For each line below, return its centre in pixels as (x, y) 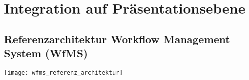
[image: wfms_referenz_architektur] (63, 72)
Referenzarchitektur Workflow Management (117, 39)
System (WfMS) (46, 53)
